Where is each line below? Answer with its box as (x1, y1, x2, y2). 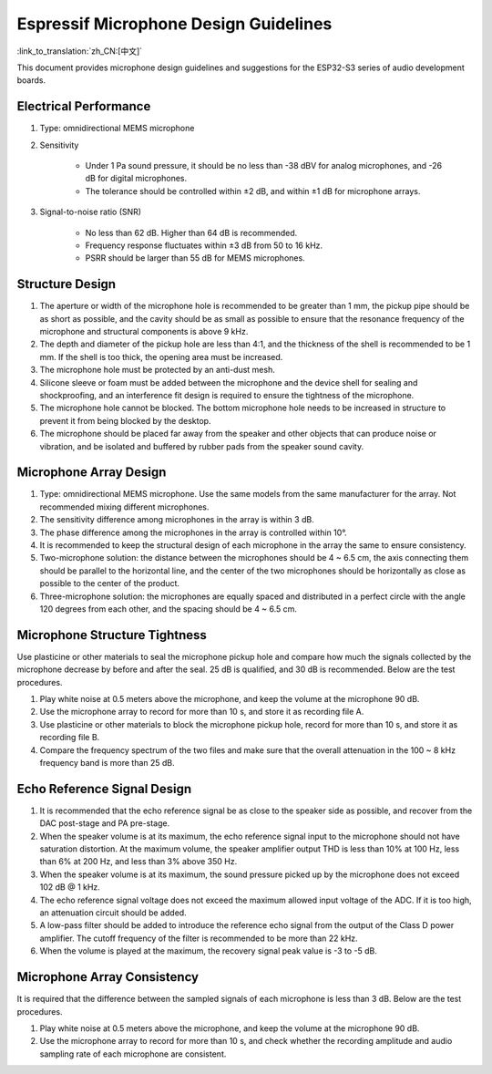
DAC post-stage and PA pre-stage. (39, 818, 170, 829)
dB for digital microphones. (85, 173, 188, 184)
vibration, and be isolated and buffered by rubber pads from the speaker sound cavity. (39, 440, 364, 451)
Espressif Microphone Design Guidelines (16, 14, 333, 34)
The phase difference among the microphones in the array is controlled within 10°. (39, 527, 347, 538)
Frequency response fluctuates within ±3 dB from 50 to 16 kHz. (85, 240, 323, 251)
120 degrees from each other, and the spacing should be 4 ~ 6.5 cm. (39, 603, 298, 614)
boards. (16, 75, 46, 86)
